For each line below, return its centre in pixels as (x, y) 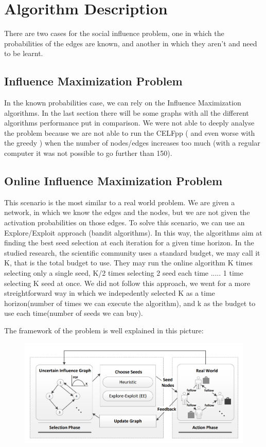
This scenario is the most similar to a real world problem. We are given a (120, 202)
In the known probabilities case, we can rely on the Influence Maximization (123, 103)
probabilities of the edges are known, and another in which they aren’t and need (131, 43)
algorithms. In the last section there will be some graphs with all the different (127, 112)
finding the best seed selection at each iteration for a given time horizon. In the (129, 243)
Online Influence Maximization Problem (113, 181)
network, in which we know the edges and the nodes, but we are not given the (127, 212)
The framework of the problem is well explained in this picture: (104, 330)
